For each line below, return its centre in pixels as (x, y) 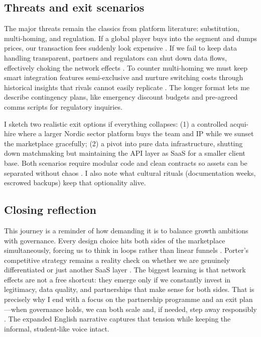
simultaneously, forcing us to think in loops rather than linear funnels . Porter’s (126, 250)
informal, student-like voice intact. (57, 328)
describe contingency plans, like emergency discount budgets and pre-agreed (121, 97)
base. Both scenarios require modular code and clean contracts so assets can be (126, 162)
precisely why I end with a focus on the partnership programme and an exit (121, 299)
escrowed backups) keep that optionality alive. (75, 183)
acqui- (239, 123)
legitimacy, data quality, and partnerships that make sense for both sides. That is (129, 289)
